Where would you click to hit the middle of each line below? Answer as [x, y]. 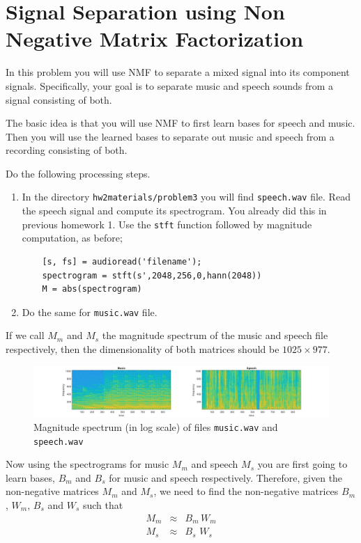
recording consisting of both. [67, 150]
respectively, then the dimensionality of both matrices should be [143, 349]
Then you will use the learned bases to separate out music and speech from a [170, 136]
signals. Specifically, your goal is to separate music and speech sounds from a [170, 85]
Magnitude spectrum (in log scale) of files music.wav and [156, 426]
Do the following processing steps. [78, 173]
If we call [25, 335]
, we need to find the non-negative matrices [246, 491]
